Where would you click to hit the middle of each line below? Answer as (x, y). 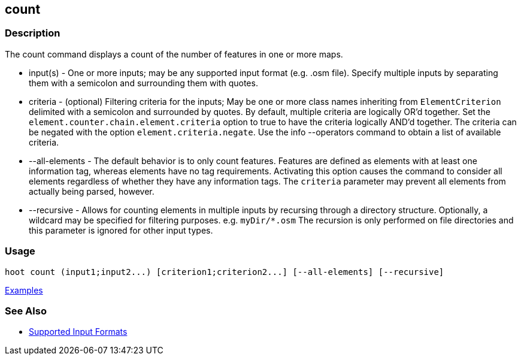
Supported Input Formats (78, 332)
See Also (26, 311)
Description (33, 33)
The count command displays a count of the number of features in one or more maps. (174, 54)
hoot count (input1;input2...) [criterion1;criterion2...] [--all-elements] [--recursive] (225, 272)
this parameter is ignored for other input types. (121, 230)
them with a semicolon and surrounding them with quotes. (143, 83)
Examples (24, 290)
